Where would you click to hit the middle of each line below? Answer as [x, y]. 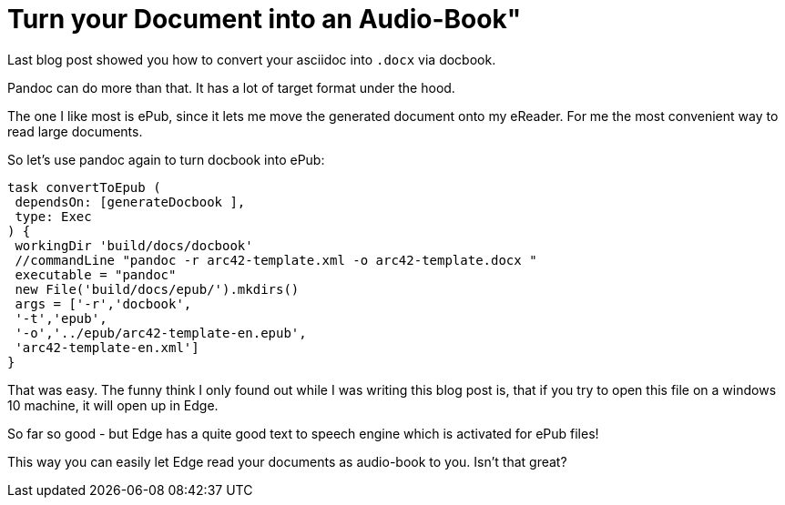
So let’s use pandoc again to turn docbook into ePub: [166, 159]
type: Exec [53, 216]
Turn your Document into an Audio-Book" [265, 19]
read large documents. [75, 131]
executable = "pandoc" [96, 274]
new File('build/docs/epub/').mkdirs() [157, 289]
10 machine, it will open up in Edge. [113, 405]
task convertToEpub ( [84, 187]
